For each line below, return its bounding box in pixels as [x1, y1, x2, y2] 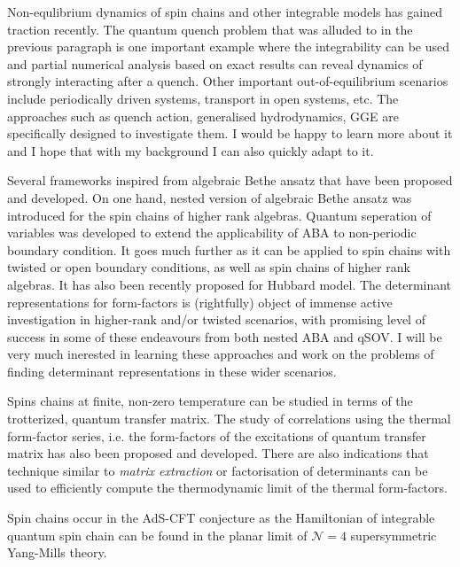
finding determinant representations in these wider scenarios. [7, 361, 337, 380]
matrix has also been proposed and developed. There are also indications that [7, 444, 429, 462]
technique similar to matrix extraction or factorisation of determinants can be [7, 461, 428, 479]
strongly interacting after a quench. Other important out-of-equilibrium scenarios [7, 72, 448, 90]
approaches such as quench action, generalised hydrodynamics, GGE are [7, 106, 399, 125]
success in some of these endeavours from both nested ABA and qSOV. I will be [7, 327, 442, 346]
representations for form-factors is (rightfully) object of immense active [7, 292, 393, 311]
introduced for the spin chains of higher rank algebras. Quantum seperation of [7, 206, 432, 224]
